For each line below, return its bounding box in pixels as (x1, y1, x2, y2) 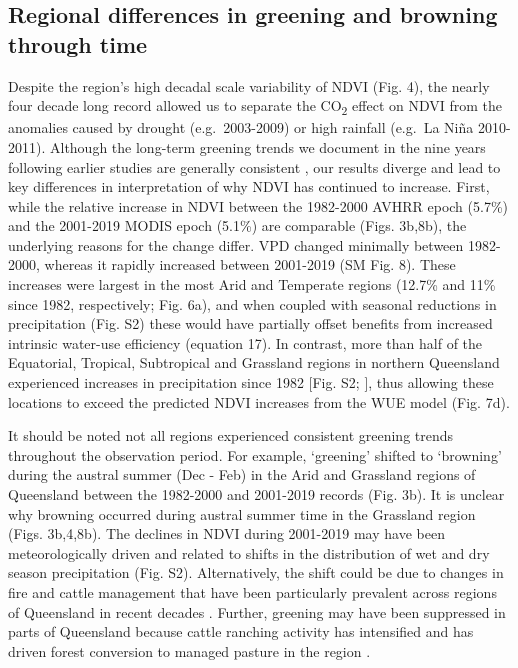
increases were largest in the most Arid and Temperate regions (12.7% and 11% (8, 274, 496, 295)
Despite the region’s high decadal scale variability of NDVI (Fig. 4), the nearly (8, 75, 490, 96)
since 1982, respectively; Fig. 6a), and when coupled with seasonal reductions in (8, 293, 497, 314)
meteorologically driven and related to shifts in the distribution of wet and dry (8, 542, 490, 563)
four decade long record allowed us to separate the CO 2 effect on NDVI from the (8, 95, 503, 118)
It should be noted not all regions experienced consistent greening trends (8, 425, 454, 446)
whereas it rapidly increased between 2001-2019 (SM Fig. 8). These (44, 254, 456, 275)
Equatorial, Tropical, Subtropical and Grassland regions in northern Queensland (8, 352, 500, 373)
